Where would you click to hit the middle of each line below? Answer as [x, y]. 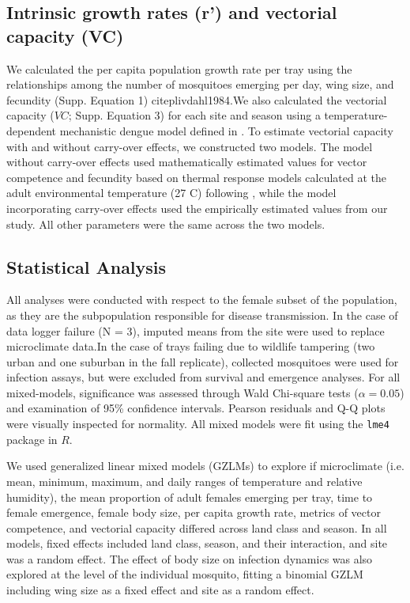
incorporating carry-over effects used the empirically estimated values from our [197, 208]
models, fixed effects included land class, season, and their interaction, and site [197, 543]
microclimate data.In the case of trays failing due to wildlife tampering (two [191, 346]
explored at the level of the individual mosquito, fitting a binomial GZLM [185, 574]
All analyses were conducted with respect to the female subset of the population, [202, 300]
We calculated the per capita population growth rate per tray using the [179, 68]
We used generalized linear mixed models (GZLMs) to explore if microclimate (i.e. [205, 466]
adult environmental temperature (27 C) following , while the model [171, 193]
